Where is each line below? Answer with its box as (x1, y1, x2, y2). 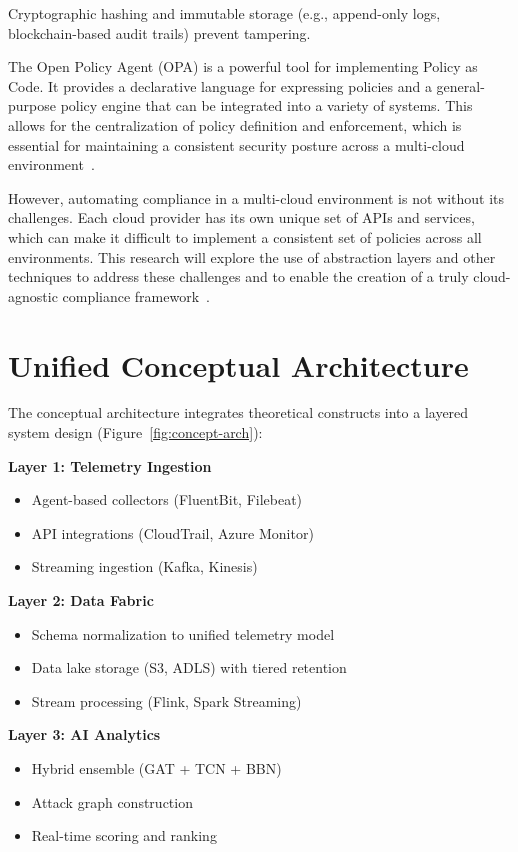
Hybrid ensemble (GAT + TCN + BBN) (31, 757, 282, 778)
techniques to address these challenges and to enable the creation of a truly (8, 266, 469, 287)
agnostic (8, 285, 58, 306)
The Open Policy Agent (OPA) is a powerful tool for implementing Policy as (8, 56, 478, 77)
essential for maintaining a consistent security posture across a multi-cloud (8, 134, 465, 155)
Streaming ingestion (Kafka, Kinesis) (31, 556, 258, 577)
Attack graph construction (31, 791, 193, 812)
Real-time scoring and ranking (31, 825, 217, 846)
